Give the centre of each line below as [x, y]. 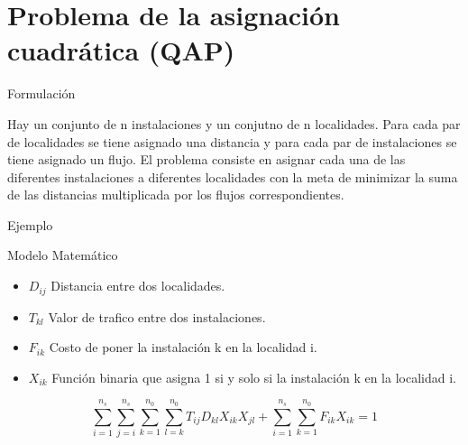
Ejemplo [30, 224]
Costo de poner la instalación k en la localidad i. [183, 347]
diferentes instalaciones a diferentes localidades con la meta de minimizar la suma [233, 176]
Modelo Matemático [63, 255]
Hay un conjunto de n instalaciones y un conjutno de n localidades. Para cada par [234, 123]
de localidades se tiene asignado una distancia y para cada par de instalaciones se [232, 141]
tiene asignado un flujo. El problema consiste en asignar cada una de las [206, 159]
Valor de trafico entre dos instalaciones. [157, 316]
